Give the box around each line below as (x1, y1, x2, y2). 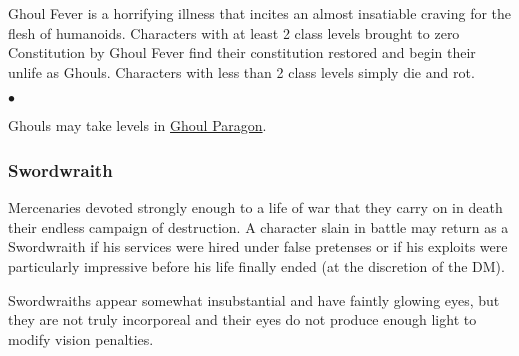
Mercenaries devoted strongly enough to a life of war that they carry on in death (8, 197, 503, 218)
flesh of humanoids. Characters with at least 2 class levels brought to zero (8, 22, 460, 43)
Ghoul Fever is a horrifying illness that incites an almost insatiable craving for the (8, 3, 512, 23)
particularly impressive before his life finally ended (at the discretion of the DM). (8, 255, 505, 276)
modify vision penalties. (8, 328, 154, 349)
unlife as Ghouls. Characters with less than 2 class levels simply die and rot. (8, 61, 475, 82)
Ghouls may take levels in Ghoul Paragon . (8, 115, 267, 136)
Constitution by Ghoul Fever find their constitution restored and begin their (8, 42, 476, 63)
